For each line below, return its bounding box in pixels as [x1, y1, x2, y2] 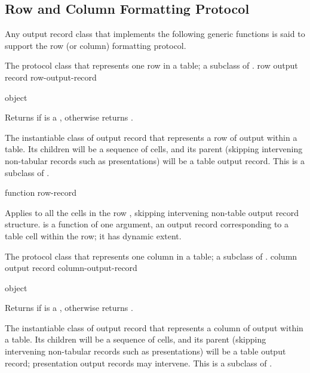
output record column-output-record [5, 261, 137, 274]
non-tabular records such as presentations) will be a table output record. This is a [5, 154, 305, 167]
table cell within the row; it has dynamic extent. [5, 229, 182, 242]
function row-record [5, 186, 76, 199]
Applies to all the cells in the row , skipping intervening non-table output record [5, 206, 299, 218]
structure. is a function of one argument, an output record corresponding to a [5, 218, 288, 230]
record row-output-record [5, 70, 97, 83]
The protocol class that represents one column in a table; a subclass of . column [5, 249, 297, 262]
